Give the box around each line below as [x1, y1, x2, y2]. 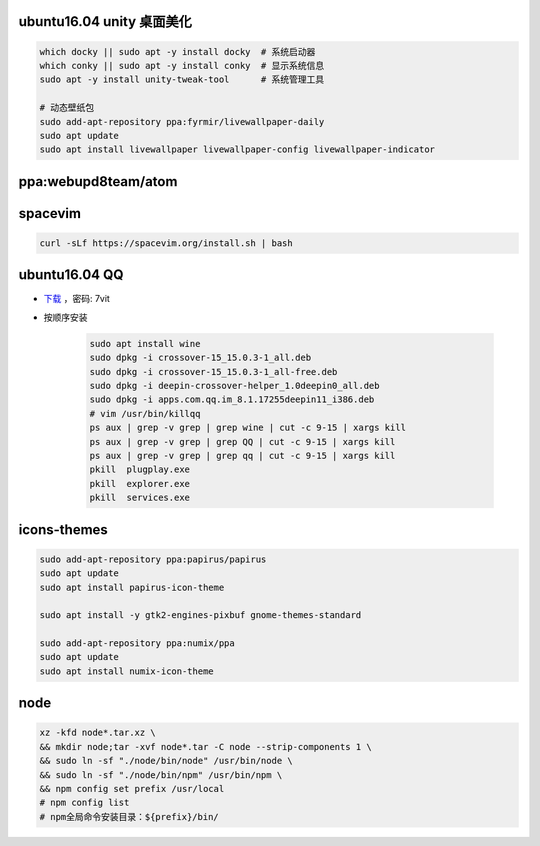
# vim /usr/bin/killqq [89, 408, 201, 419]
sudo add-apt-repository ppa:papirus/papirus [39, 553, 267, 565]
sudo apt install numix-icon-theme [39, 665, 214, 677]
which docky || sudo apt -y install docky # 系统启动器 [39, 46, 316, 57]
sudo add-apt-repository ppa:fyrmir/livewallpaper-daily [39, 116, 325, 127]
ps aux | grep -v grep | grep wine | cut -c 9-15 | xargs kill [89, 422, 407, 434]
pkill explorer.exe [89, 478, 190, 489]
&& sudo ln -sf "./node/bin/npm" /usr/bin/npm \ [39, 769, 283, 780]
